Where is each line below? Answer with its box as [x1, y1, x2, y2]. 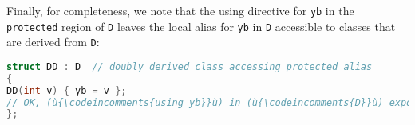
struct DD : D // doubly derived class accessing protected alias [6, 61, 373, 72]
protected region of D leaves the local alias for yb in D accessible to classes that [6, 18, 396, 34]
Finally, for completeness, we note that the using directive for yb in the [6, 2, 354, 18]
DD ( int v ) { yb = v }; [6, 84, 127, 96]
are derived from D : [6, 33, 100, 50]
